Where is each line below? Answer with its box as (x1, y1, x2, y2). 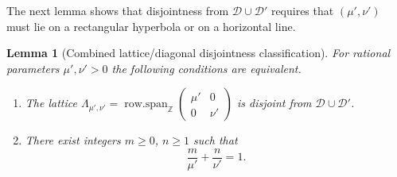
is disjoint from (236, 94, 312, 111)
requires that (271, 2, 334, 18)
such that (193, 132, 238, 148)
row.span (124, 98, 168, 110)
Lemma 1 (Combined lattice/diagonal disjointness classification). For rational (6, 44, 391, 61)
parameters (6, 60, 60, 76)
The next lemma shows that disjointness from (6, 2, 229, 18)
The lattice (25, 94, 77, 111)
